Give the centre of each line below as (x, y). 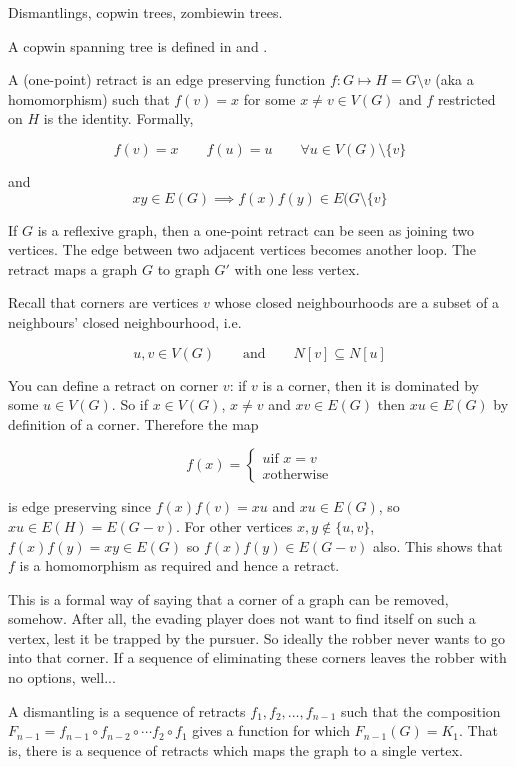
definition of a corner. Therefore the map (133, 423)
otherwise (299, 474)
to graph (183, 268)
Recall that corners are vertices (103, 302)
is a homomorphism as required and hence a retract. (179, 565)
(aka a (454, 79)
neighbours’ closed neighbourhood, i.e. (125, 321)
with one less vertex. (297, 268)
